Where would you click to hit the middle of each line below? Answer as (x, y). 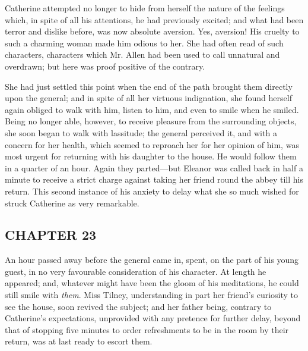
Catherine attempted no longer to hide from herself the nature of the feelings (145, 8)
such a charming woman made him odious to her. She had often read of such (144, 43)
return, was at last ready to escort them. (79, 341)
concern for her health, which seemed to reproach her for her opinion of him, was (152, 144)
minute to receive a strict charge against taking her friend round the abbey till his (154, 179)
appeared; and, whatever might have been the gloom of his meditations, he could (152, 283)
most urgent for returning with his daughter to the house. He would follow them (151, 156)
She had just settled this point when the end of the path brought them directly (149, 86)
